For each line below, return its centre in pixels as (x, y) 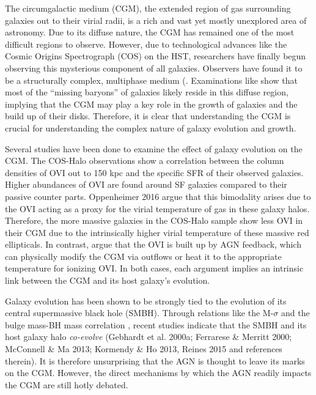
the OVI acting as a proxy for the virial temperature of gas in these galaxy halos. (157, 208)
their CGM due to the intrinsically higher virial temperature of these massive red (157, 232)
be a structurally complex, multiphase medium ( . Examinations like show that (151, 80)
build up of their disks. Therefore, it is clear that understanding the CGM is (148, 116)
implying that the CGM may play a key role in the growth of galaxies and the (151, 104)
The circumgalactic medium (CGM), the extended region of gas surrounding (148, 8)
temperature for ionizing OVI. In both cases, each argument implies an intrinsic (154, 268)
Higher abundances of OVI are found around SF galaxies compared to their (146, 184)
